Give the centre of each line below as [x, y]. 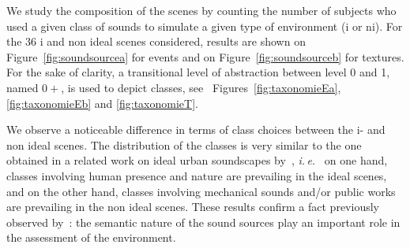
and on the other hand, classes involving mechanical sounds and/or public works [201, 191]
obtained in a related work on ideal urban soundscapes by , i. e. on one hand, [197, 160]
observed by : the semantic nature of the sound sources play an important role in [203, 222]
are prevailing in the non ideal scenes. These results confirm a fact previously [193, 207]
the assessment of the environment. [91, 237]
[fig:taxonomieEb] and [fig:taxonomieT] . [102, 103]
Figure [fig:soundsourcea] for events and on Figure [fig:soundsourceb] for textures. [205, 56]
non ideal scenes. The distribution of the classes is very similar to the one [184, 144]
